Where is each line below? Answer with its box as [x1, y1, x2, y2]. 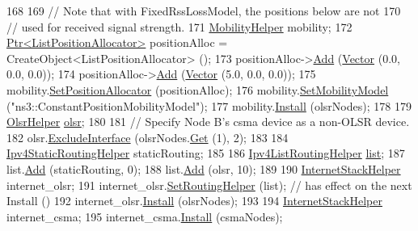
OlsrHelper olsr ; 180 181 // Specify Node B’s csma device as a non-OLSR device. [6, 113, 410, 130]
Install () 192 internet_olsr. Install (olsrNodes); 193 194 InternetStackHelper [6, 192, 382, 209]
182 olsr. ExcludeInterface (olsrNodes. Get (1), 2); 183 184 [6, 128, 289, 145]
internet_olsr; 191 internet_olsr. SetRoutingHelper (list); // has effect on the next [6, 176, 412, 193]
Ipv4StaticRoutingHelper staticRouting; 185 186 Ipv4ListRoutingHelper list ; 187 [6, 145, 405, 162]
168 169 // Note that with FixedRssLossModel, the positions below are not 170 [6, 2, 401, 19]
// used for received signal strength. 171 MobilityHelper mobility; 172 [6, 18, 353, 35]
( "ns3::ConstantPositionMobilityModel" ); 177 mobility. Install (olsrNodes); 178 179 [6, 97, 412, 114]
